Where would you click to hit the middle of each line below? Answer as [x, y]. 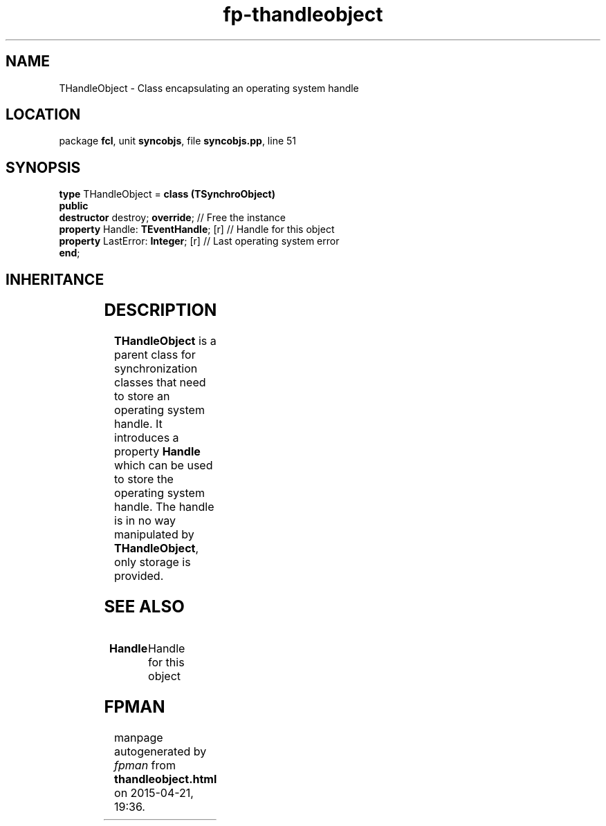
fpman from [145, 765]
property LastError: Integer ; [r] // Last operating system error [199, 241]
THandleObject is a [165, 341]
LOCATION [43, 115]
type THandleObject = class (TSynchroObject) [167, 194]
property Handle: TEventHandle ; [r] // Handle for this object [197, 229]
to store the [144, 479]
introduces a [147, 438]
